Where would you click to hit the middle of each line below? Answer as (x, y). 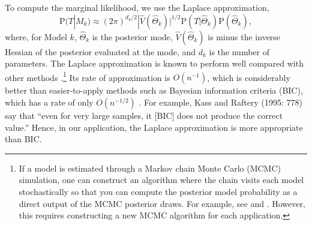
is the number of (239, 51)
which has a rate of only (49, 102)
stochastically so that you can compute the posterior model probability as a (158, 191)
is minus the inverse (244, 36)
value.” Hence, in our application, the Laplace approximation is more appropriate (154, 127)
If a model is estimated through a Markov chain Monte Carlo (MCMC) (150, 168)
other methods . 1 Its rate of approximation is (88, 76)
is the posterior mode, (132, 36)
